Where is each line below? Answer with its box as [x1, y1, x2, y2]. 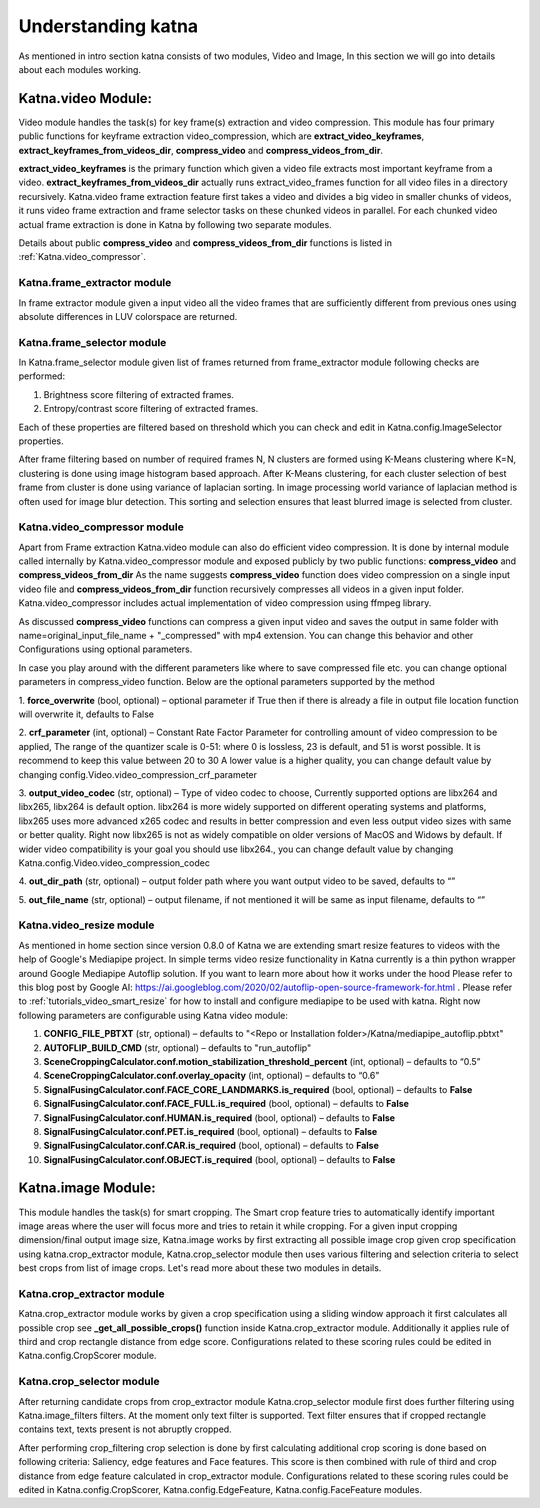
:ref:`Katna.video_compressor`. [18, 251, 147, 263]
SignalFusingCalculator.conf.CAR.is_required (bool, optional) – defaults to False [43, 1140, 380, 1152]
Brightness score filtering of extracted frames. [43, 388, 235, 400]
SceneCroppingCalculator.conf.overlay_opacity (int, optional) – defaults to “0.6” [43, 1070, 380, 1082]
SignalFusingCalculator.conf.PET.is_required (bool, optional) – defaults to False [43, 1125, 378, 1137]
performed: [18, 370, 65, 382]
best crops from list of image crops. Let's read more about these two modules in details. [18, 1262, 382, 1274]
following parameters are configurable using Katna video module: [18, 1009, 289, 1021]
